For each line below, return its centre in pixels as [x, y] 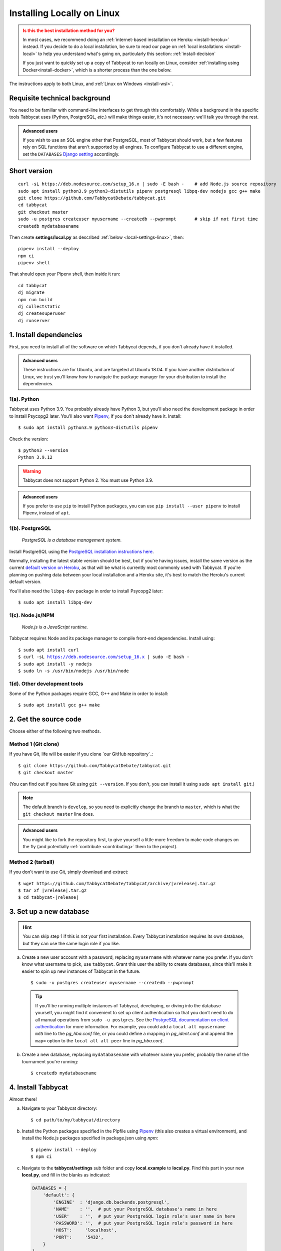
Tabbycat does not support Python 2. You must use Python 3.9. [88, 480]
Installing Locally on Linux [64, 13]
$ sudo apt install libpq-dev [55, 602]
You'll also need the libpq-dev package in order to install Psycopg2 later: [86, 591]
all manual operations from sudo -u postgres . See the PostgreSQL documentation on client [132, 1020]
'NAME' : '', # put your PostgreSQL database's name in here [135, 1209]
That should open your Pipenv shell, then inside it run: [65, 274]
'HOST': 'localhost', [85, 1230]
